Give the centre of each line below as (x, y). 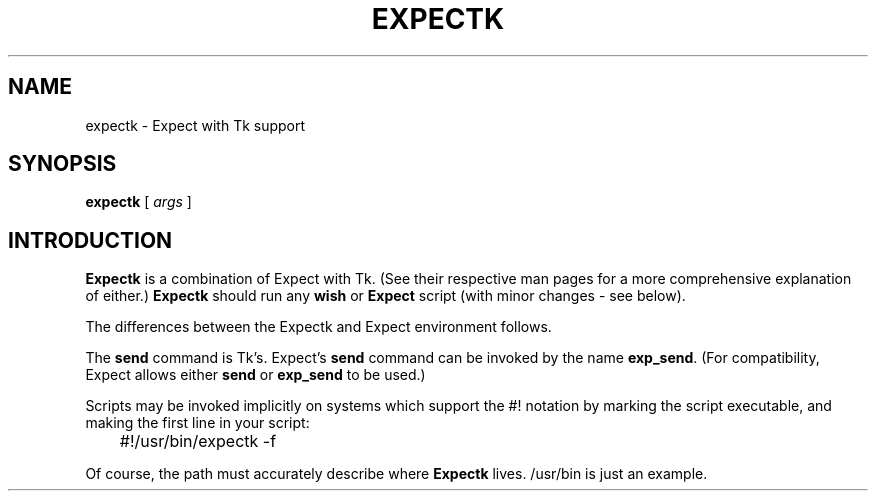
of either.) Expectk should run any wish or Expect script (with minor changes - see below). (385, 296)
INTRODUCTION (90, 240)
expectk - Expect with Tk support (195, 125)
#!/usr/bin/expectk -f (198, 441)
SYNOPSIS (62, 164)
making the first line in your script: (197, 423)
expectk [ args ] (138, 202)
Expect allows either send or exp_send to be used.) (255, 375)
